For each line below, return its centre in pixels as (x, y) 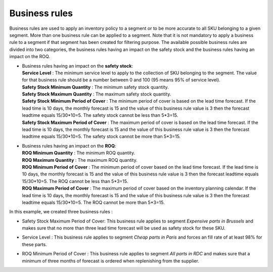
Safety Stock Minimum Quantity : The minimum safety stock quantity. (95, 87)
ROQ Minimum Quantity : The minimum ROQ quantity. (79, 153)
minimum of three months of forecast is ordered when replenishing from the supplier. (111, 261)
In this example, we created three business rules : (61, 212)
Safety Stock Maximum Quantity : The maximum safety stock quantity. (97, 94)
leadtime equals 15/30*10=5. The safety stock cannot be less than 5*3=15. (100, 115)
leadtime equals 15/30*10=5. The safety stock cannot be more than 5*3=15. (101, 137)
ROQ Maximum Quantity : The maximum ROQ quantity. (80, 160)
